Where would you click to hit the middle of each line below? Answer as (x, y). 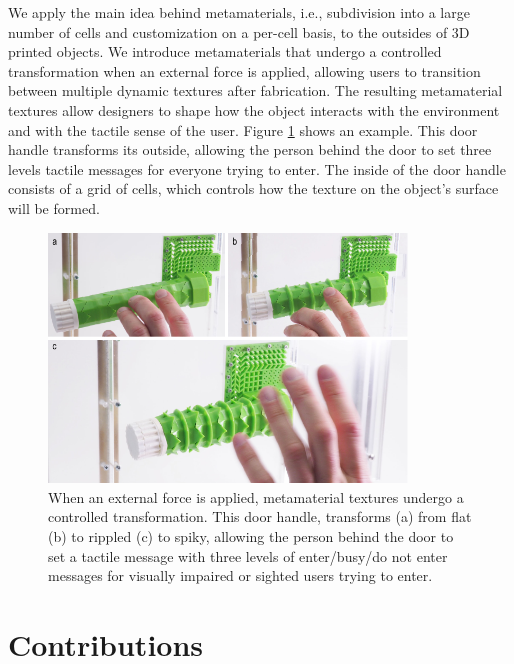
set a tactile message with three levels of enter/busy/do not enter (248, 555)
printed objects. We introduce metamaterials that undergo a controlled (225, 51)
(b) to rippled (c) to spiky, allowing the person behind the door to (251, 535)
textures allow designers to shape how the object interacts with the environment (254, 109)
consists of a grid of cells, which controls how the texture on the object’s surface (253, 188)
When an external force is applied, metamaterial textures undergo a (256, 496)
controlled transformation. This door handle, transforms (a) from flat (260, 516)
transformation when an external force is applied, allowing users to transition (244, 70)
